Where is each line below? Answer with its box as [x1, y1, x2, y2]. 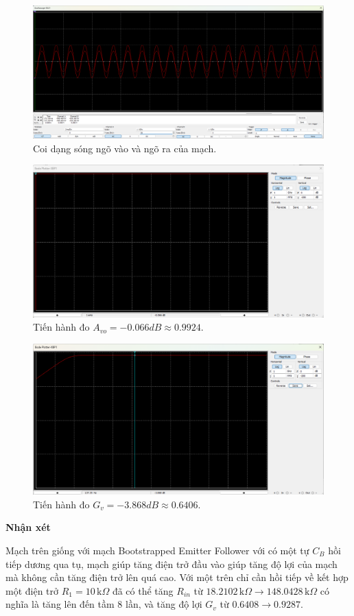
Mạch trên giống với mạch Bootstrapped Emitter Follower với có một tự [5, 543, 309, 557]
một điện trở [5, 583, 59, 597]
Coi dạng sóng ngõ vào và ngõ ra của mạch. [33, 141, 217, 155]
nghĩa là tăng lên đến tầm [5, 597, 115, 611]
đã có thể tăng [112, 583, 174, 597]
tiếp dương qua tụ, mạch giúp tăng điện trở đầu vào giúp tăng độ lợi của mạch [5, 556, 338, 571]
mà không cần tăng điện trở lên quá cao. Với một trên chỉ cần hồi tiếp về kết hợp [5, 570, 349, 584]
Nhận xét [5, 520, 51, 534]
